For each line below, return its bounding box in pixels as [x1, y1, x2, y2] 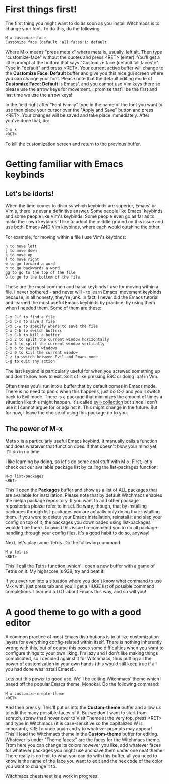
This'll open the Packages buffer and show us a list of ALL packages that [5, 487, 157, 493]
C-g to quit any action [5, 359, 55, 364]
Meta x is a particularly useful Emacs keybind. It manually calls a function [5, 438, 158, 444]
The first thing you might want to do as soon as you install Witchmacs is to [5, 20, 160, 26]
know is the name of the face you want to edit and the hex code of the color [5, 758, 163, 764]
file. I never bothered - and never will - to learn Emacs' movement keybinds [5, 289, 162, 295]
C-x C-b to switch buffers [5, 328, 62, 333]
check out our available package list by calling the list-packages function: [5, 464, 158, 470]
